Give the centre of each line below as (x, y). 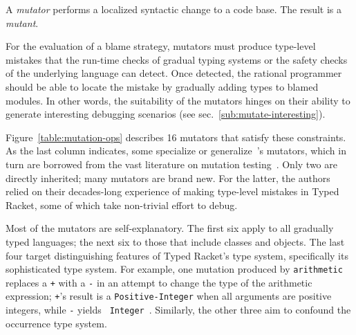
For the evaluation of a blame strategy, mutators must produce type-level (161, 46)
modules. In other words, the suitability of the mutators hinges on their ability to (178, 100)
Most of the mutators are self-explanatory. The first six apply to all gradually (170, 228)
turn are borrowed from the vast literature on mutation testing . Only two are (171, 164)
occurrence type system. (56, 323)
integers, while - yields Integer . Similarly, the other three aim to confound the (178, 310)
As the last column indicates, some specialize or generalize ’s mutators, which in (176, 151)
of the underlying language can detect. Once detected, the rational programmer (174, 73)
